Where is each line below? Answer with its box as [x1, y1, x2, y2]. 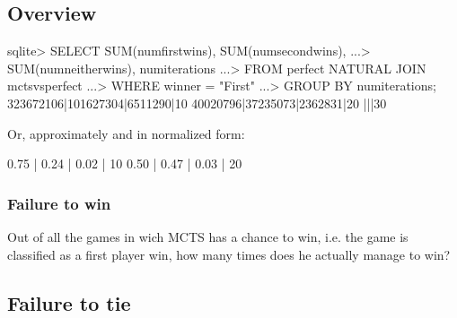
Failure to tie [7, 288, 131, 316]
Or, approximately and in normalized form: [7, 124, 245, 142]
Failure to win [7, 192, 111, 214]
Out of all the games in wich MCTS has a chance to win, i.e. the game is [7, 227, 409, 245]
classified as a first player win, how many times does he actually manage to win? [7, 245, 451, 263]
